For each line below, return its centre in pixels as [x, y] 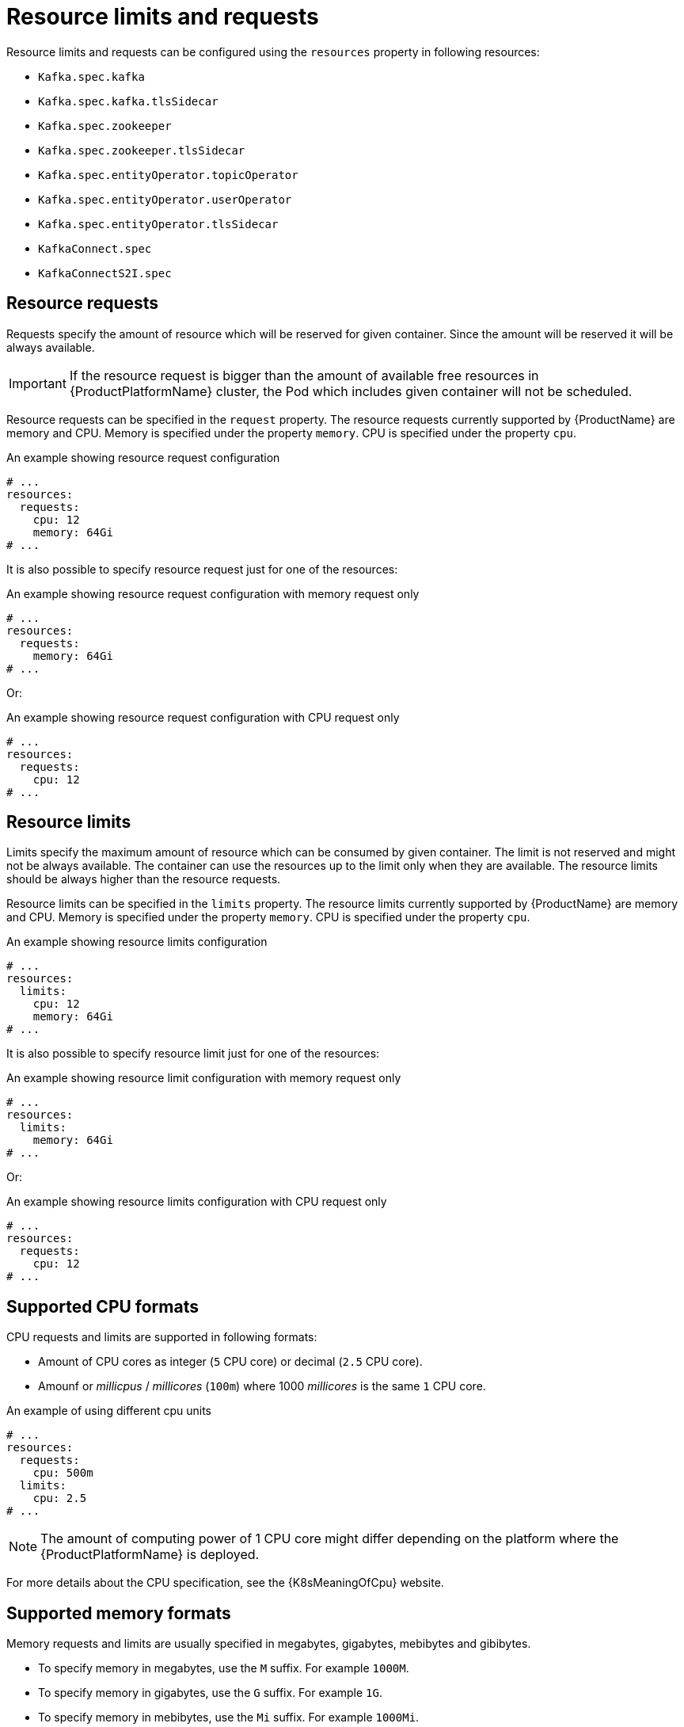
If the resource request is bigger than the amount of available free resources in [304, 375]
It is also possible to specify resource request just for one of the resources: [202, 569]
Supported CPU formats [103, 1306]
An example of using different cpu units [109, 1411]
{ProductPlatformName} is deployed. [150, 1555]
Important [38, 383]
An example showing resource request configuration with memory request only [213, 593]
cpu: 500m [63, 1473]
